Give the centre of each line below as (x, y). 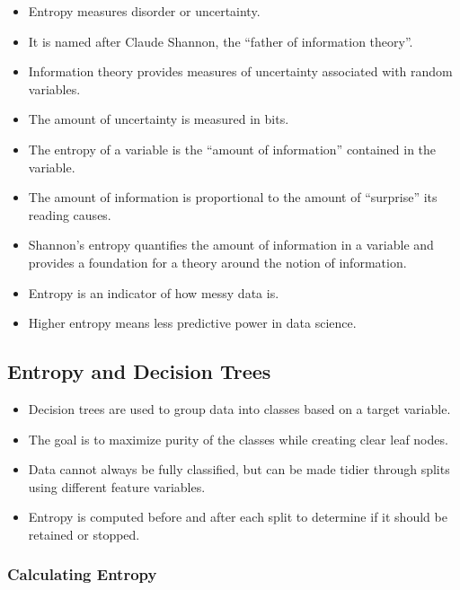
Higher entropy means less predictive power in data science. (192, 323)
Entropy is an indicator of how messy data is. (154, 292)
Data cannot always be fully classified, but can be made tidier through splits (239, 469)
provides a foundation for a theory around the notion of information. (217, 262)
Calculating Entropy (82, 574)
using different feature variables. (117, 486)
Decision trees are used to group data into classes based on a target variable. (239, 408)
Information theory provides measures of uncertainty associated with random (240, 71)
